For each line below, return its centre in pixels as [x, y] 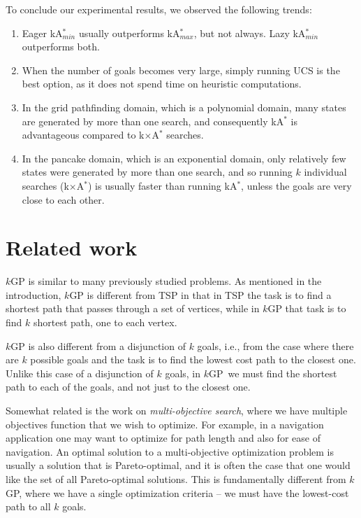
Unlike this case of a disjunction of [80, 373]
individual [325, 172]
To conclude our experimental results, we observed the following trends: [159, 9]
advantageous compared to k [83, 135]
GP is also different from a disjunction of [98, 345]
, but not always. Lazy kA [250, 33]
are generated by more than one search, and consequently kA [153, 121]
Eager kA [42, 33]
